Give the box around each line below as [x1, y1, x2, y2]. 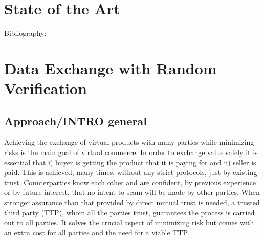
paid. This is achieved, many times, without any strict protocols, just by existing [4, 167, 257, 178]
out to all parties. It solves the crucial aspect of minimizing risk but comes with [4, 217, 254, 228]
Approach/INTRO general [4, 113, 147, 128]
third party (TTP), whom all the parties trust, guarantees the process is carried [4, 207, 255, 217]
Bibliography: [4, 28, 47, 38]
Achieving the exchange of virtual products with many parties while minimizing [4, 137, 254, 147]
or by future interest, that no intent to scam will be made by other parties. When [4, 187, 260, 198]
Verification [4, 78, 87, 99]
